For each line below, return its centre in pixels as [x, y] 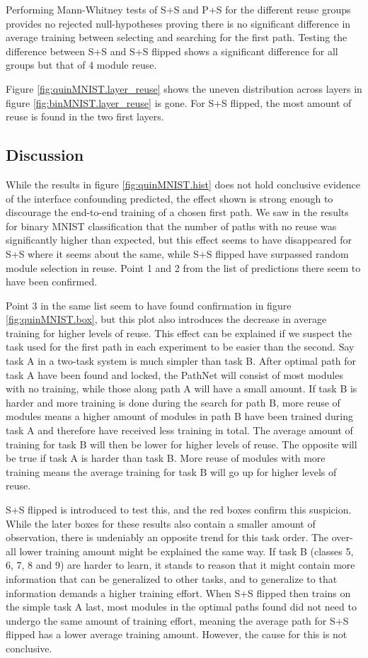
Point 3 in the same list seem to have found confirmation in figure [149, 305]
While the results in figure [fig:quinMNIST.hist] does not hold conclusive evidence [183, 184]
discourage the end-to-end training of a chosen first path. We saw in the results [177, 212]
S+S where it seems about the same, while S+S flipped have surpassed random [177, 253]
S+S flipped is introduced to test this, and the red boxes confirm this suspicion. [179, 510]
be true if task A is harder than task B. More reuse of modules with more [166, 458]
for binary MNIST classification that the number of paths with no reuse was [171, 226]
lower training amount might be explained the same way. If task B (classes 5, [186, 551]
